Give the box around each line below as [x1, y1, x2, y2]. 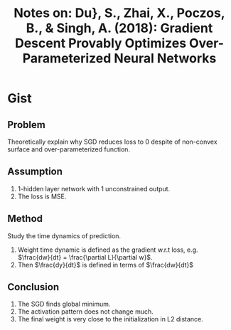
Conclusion [7, 281, 60, 293]
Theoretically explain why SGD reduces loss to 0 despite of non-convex [7, 137, 218, 146]
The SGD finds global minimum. [17, 300, 111, 309]
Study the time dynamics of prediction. [7, 231, 122, 240]
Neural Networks [113, 50, 217, 67]
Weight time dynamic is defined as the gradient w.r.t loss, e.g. [17, 245, 198, 254]
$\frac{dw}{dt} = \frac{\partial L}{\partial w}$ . [17, 252, 153, 261]
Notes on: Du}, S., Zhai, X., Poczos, [14, 5, 225, 21]
